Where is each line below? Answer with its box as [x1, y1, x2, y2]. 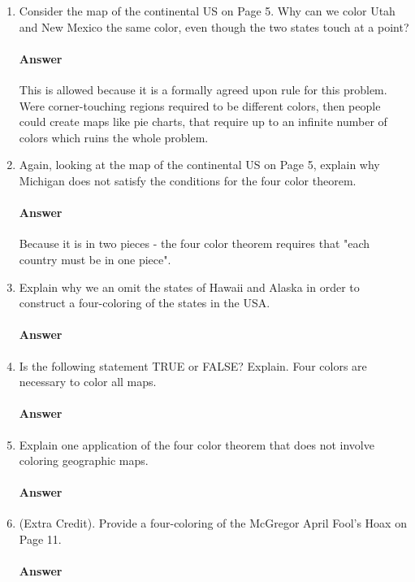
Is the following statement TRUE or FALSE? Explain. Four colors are [19, 357, 367, 374]
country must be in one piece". [19, 250, 171, 267]
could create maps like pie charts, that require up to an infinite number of [19, 113, 387, 130]
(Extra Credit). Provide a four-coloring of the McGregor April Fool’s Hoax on [19, 515, 407, 532]
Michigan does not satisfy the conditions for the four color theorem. [19, 172, 357, 189]
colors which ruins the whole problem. [19, 128, 209, 145]
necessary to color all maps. [19, 373, 157, 390]
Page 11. [19, 531, 62, 548]
